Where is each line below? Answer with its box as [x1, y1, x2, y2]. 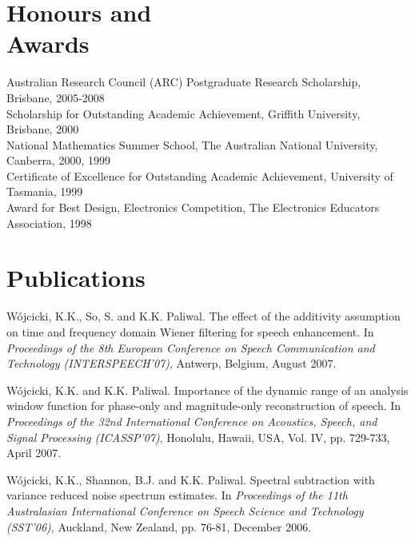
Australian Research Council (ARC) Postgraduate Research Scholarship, [6, 74, 361, 90]
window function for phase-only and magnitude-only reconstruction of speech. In [6, 397, 401, 414]
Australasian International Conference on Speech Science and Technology [6, 502, 364, 519]
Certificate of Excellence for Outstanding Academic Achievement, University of [6, 167, 393, 184]
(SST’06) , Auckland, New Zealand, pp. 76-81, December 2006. [6, 518, 312, 535]
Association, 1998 [6, 214, 92, 231]
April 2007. [6, 444, 62, 461]
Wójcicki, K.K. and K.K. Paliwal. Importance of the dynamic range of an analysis [6, 381, 409, 398]
